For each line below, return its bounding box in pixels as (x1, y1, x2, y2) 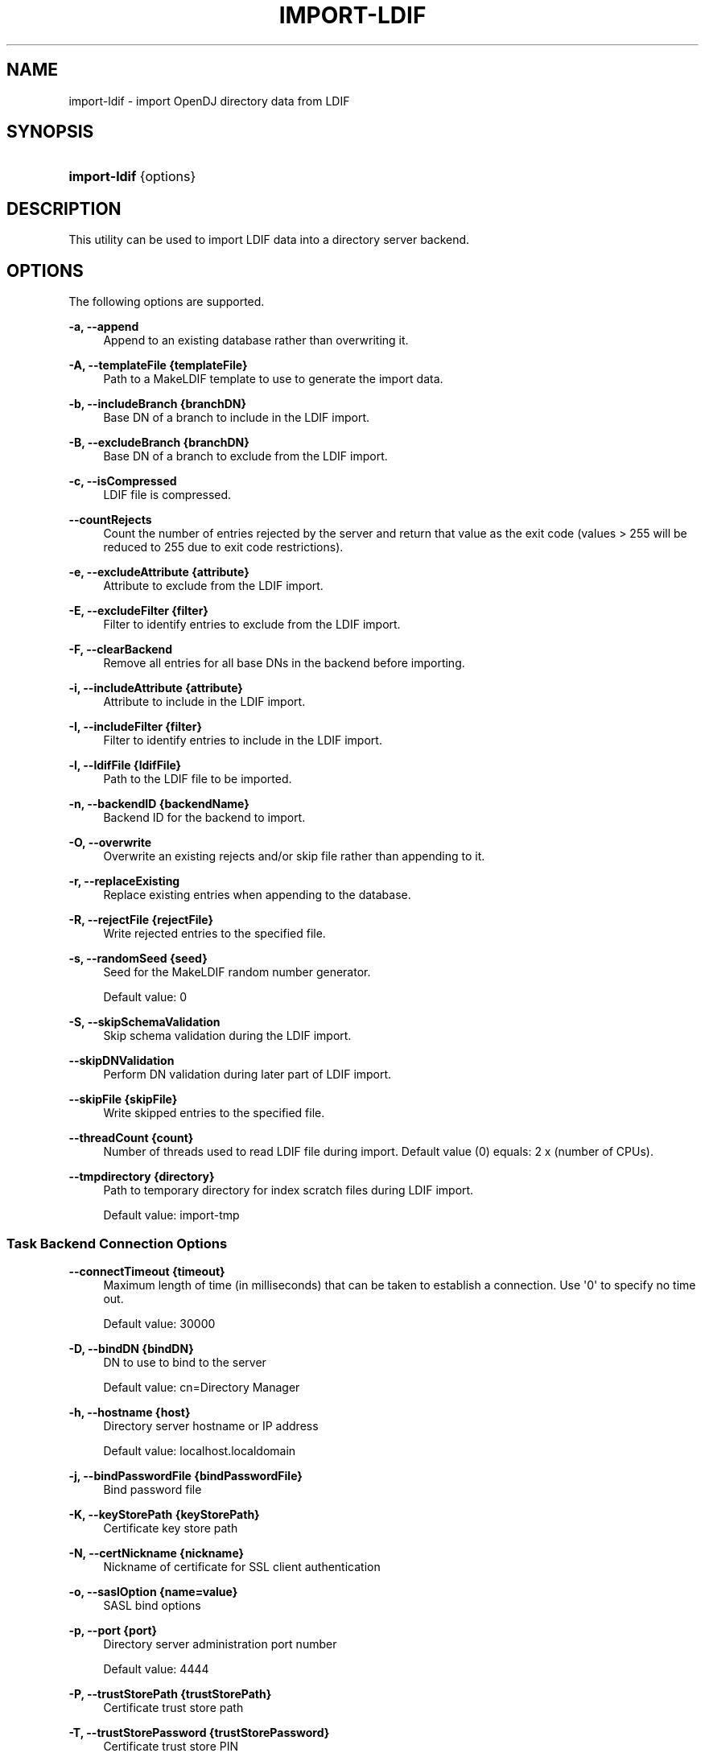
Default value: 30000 (103, 1316, 216, 1330)
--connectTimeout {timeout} (68, 1264, 225, 1278)
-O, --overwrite (68, 835, 152, 850)
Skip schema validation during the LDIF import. (103, 1029, 352, 1043)
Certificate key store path (103, 1520, 238, 1535)
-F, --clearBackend (68, 642, 173, 657)
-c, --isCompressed (68, 474, 177, 489)
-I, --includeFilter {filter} (68, 720, 202, 734)
